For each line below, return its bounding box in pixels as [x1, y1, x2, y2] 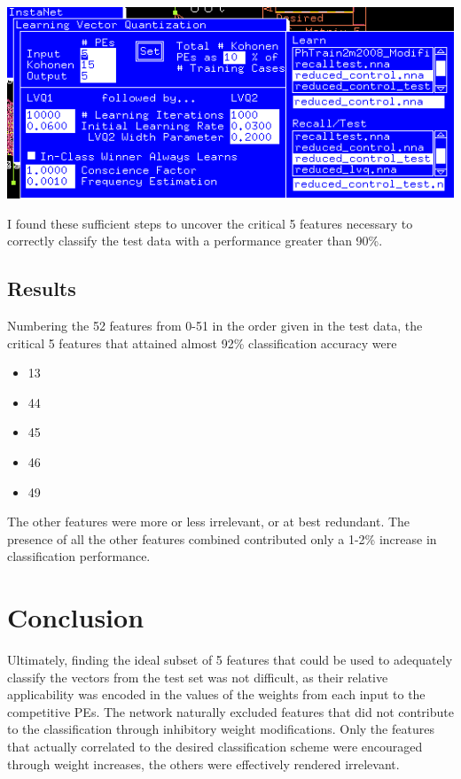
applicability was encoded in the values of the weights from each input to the [7, 685, 426, 704]
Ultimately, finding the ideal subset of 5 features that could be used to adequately [7, 650, 453, 669]
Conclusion [7, 599, 145, 635]
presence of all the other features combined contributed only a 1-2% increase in [7, 529, 437, 548]
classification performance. [7, 547, 151, 565]
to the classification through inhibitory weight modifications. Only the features [7, 720, 434, 738]
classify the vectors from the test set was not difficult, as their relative [7, 667, 388, 686]
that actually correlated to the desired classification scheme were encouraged [7, 737, 423, 756]
